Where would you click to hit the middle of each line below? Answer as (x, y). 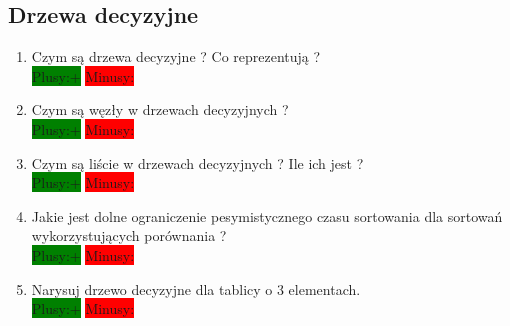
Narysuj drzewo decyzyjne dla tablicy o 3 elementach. (196, 288)
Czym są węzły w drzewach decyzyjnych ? (160, 109)
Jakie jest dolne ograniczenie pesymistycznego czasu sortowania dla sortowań (267, 215)
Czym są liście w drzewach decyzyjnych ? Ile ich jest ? (197, 162)
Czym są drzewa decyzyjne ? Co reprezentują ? (176, 56)
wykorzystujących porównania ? (129, 235)
